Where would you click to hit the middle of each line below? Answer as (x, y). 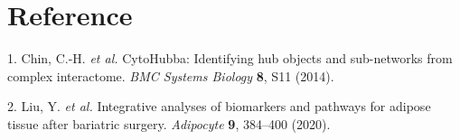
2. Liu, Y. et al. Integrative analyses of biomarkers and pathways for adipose (219, 106)
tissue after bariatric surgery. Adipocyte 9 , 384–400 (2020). (169, 123)
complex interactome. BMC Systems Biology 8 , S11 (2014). (171, 75)
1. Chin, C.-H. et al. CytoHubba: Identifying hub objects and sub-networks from (230, 58)
